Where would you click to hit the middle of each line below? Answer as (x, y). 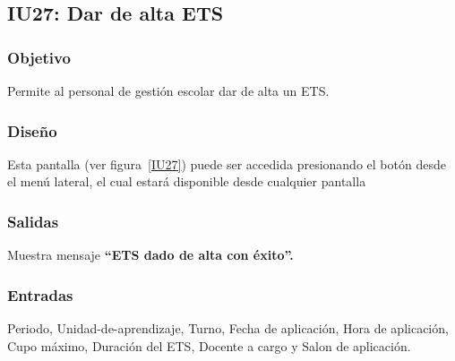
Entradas (40, 294)
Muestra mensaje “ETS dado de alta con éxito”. (150, 255)
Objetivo (39, 57)
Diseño (32, 130)
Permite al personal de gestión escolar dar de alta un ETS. (168, 90)
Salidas (33, 221)
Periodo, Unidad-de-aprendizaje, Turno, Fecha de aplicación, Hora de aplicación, (228, 328)
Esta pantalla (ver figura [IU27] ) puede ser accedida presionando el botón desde (227, 163)
